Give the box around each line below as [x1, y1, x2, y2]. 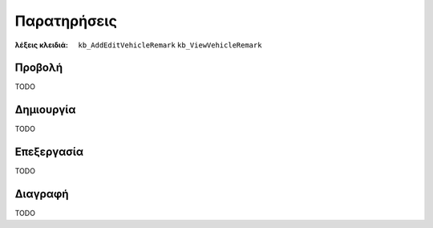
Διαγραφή [14, 187, 69, 201]
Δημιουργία [14, 103, 76, 116]
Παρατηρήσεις [14, 12, 118, 30]
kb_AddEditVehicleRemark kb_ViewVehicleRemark [78, 40, 262, 50]
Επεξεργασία [14, 145, 84, 159]
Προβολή [14, 61, 63, 75]
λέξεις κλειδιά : [14, 40, 68, 50]
